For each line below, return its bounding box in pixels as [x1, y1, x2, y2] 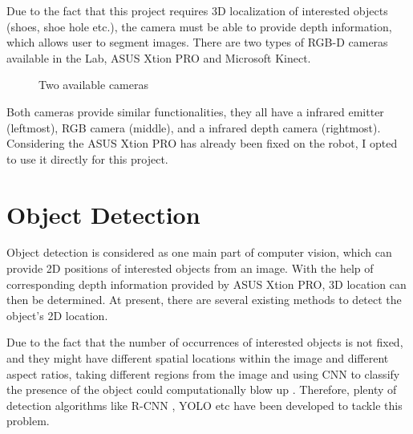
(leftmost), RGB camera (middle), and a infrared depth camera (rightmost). [6, 119, 381, 136]
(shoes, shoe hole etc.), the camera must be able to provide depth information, [6, 18, 392, 34]
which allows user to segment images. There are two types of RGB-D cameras [6, 34, 388, 51]
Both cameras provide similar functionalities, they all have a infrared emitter [6, 103, 384, 120]
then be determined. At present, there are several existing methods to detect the [6, 291, 402, 308]
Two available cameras [38, 76, 148, 93]
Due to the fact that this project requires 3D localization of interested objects [6, 2, 388, 18]
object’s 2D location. [6, 306, 108, 323]
